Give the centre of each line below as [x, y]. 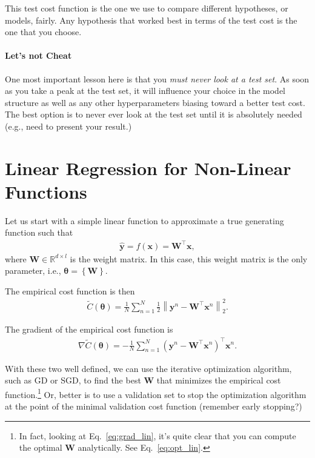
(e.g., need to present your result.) [68, 126]
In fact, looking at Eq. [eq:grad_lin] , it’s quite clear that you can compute [157, 435]
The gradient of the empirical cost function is [89, 329]
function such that [39, 232]
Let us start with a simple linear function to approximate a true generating [144, 220]
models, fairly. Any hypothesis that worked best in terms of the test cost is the [151, 20]
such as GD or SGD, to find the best [73, 380]
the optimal [41, 447]
